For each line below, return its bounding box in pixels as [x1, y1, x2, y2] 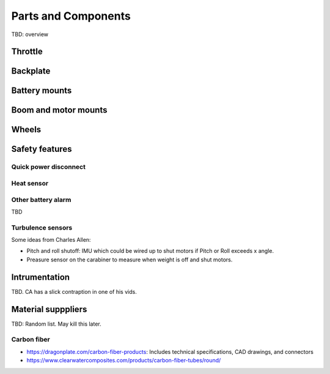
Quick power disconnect [11, 163, 86, 171]
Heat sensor [11, 179, 49, 187]
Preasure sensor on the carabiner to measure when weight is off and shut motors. [26, 256, 233, 263]
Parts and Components [11, 9, 131, 23]
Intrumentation [11, 272, 70, 282]
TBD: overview [11, 31, 49, 38]
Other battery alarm [11, 195, 71, 204]
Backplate [11, 66, 51, 77]
